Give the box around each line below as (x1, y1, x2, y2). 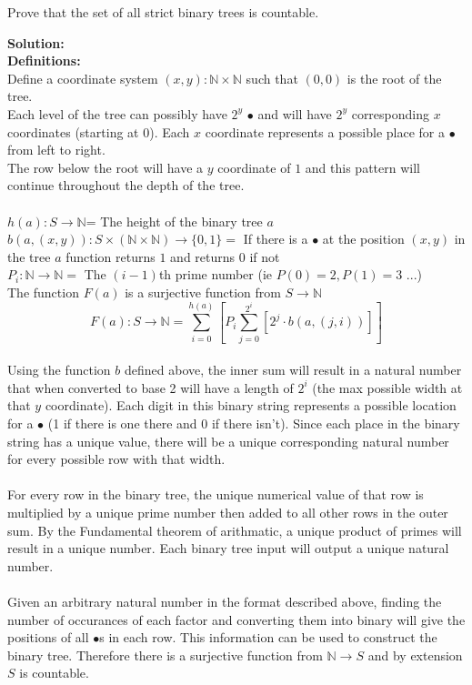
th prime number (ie (158, 265, 273, 284)
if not (249, 247, 280, 266)
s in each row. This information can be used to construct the (99, 628, 437, 647)
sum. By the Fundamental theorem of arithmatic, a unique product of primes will (7, 520, 462, 539)
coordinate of (217, 157, 291, 176)
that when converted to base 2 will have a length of (7, 378, 294, 397)
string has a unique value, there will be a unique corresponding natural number (7, 431, 449, 450)
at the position (322, 229, 405, 248)
